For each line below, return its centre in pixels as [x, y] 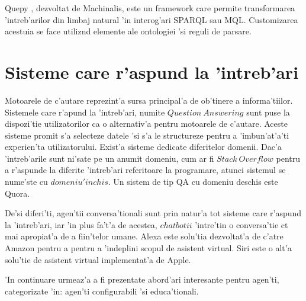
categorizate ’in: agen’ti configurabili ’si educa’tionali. [102, 291]
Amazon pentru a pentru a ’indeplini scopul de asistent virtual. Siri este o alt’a [148, 248]
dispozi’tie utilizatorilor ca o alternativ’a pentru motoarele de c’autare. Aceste [146, 124]
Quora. [17, 193]
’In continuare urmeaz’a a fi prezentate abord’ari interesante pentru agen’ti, [142, 279]
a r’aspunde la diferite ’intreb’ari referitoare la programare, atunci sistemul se [145, 170]
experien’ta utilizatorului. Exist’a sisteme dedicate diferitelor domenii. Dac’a [143, 147]
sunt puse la [268, 112]
